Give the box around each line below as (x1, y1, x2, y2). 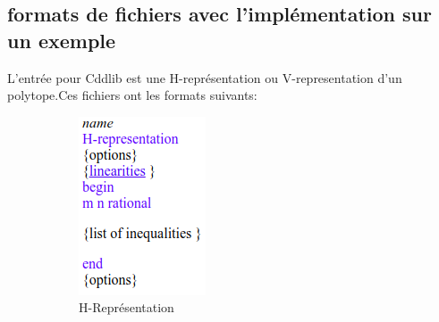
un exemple (7, 26, 116, 54)
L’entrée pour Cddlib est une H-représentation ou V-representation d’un (7, 68, 402, 87)
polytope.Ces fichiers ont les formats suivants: (7, 86, 257, 104)
